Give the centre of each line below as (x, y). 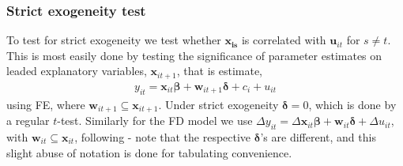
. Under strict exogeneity (218, 104)
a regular (28, 121)
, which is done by (352, 104)
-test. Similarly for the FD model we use (155, 121)
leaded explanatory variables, (77, 71)
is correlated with (284, 40)
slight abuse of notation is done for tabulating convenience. (149, 152)
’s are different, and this (318, 136)
